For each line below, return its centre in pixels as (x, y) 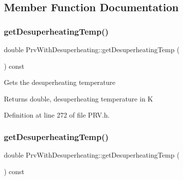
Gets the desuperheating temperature (60, 82)
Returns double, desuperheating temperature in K (79, 98)
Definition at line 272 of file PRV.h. (57, 115)
